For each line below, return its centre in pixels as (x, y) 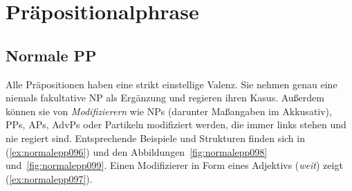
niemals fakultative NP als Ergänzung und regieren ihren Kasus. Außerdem (165, 98)
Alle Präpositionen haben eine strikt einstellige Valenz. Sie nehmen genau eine (172, 84)
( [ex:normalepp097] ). (49, 178)
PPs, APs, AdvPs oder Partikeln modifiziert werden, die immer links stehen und (176, 124)
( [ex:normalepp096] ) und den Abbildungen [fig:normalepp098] (137, 151)
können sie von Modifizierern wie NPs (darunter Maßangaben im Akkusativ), (169, 111)
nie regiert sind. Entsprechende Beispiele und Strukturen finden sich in (155, 138)
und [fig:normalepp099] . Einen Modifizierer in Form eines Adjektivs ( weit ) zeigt (174, 165)
